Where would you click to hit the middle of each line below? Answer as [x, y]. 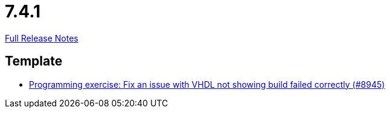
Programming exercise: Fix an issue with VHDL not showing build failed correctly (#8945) [207, 84]
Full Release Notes [42, 38]
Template [34, 61]
